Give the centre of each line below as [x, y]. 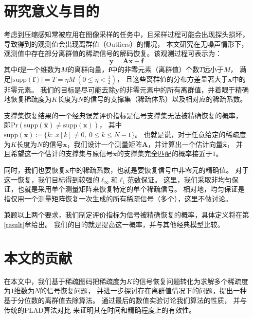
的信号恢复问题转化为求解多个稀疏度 [190, 281]
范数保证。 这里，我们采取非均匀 [180, 179]
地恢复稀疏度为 [28, 99]
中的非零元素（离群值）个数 [155, 69]
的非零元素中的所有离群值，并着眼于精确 [184, 89]
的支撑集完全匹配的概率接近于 [165, 153]
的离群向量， [88, 69]
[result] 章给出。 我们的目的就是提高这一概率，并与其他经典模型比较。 [114, 224]
